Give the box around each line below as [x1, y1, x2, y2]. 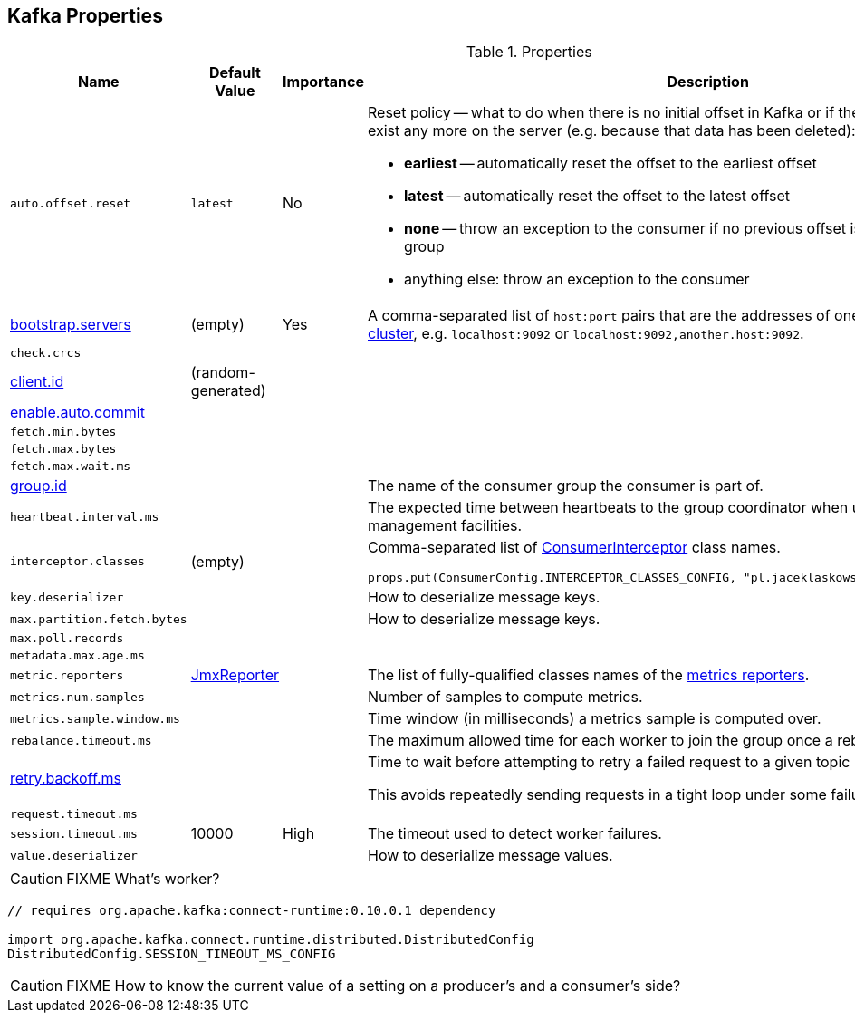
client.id [10, 372, 64, 391]
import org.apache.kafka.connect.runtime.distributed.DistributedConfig [7, 932, 534, 948]
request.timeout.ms [10, 807, 138, 822]
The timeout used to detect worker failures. [368, 824, 662, 843]
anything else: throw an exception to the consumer [404, 270, 750, 289]
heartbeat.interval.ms [10, 509, 159, 524]
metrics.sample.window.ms [10, 711, 180, 726]
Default [208, 63, 261, 82]
